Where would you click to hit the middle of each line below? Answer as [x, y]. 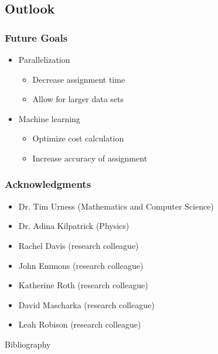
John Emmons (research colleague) [81, 265]
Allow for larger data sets [78, 99]
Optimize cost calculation [78, 138]
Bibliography [28, 344]
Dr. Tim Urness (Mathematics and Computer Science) [116, 206]
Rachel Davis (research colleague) [79, 245]
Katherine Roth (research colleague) [83, 285]
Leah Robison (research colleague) [80, 324]
